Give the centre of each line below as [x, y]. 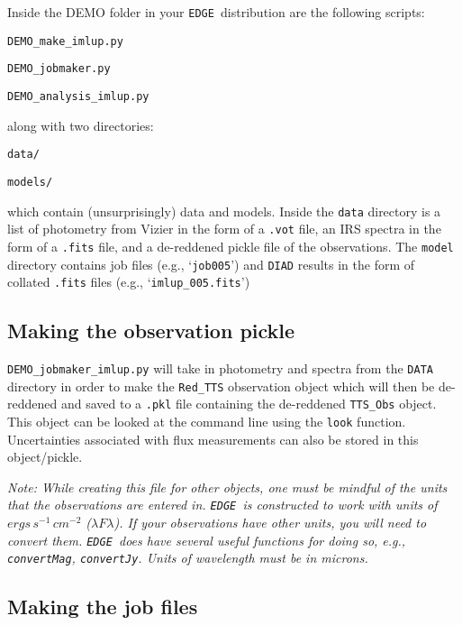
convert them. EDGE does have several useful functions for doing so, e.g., [207, 540]
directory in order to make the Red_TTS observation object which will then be [221, 386]
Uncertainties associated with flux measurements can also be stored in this [213, 439]
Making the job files [103, 607]
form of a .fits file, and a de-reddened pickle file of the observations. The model [231, 246]
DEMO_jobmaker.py [59, 69]
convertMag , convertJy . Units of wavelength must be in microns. [188, 558]
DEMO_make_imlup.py [65, 41]
